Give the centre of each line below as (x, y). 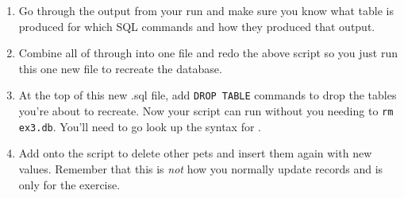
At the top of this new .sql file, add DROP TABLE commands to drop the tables (208, 95)
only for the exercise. (69, 184)
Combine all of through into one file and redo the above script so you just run (208, 53)
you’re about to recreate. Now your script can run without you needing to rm (206, 111)
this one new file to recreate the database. (120, 68)
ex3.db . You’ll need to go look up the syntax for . (140, 126)
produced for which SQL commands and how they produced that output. (197, 26)
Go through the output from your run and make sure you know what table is (206, 10)
